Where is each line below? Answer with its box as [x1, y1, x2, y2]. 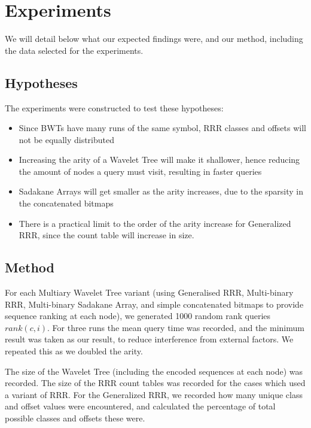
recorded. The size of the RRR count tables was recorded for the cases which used [5, 377, 306, 389]
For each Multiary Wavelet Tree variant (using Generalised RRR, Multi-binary [5, 286, 294, 299]
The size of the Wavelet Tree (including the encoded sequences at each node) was [5, 365, 303, 377]
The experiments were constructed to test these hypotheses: [5, 101, 224, 114]
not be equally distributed [19, 133, 115, 145]
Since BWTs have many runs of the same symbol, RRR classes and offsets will [19, 122, 306, 134]
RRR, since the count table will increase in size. [19, 229, 194, 241]
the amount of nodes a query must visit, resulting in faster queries [19, 165, 262, 177]
